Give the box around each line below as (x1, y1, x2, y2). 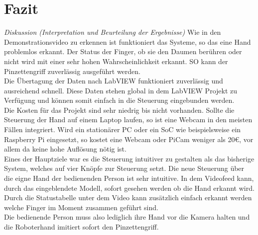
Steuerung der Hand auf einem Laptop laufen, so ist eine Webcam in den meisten (4, 114, 253, 125)
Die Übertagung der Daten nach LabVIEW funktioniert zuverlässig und (4, 76, 223, 86)
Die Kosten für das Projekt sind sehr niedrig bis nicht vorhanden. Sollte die (4, 104, 235, 115)
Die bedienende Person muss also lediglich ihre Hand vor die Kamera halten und (4, 212, 250, 222)
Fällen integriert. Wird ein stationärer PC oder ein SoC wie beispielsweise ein (4, 124, 241, 135)
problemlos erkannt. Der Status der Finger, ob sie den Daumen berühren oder (4, 46, 242, 57)
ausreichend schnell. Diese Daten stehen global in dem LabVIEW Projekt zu (4, 85, 238, 95)
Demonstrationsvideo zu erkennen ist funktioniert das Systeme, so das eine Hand (4, 36, 251, 47)
